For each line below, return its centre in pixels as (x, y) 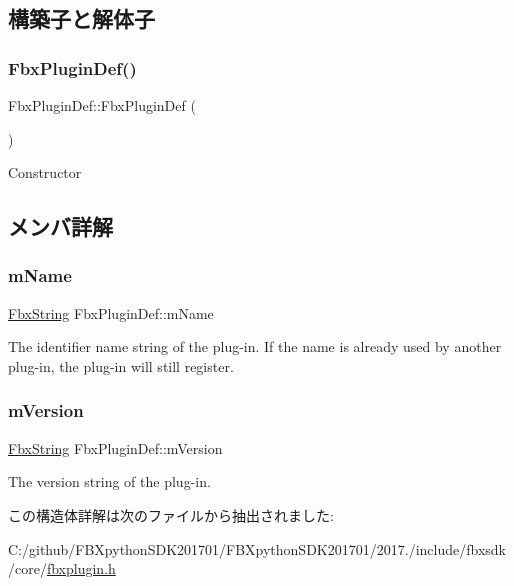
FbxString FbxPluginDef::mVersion (115, 447)
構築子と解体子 (81, 18)
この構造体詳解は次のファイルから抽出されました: (171, 514)
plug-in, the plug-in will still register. (121, 365)
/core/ (27, 568)
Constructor (45, 172)
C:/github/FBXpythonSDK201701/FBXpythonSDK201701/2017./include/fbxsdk (257, 548)
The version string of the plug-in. (109, 481)
